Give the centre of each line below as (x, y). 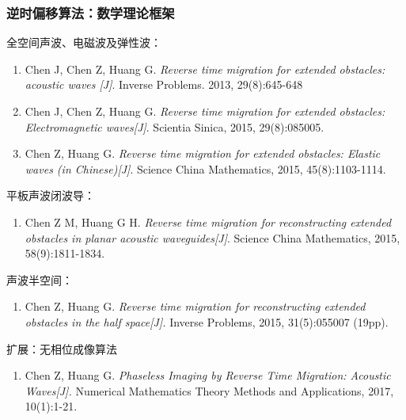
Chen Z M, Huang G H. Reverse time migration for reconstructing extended (208, 221)
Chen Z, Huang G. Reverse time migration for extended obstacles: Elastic (203, 153)
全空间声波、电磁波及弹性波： (84, 42)
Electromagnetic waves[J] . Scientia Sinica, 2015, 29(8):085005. (175, 126)
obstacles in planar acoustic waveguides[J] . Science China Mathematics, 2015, (212, 237)
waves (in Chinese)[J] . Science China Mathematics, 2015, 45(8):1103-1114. (205, 168)
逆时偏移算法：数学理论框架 (91, 12)
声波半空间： (40, 279)
